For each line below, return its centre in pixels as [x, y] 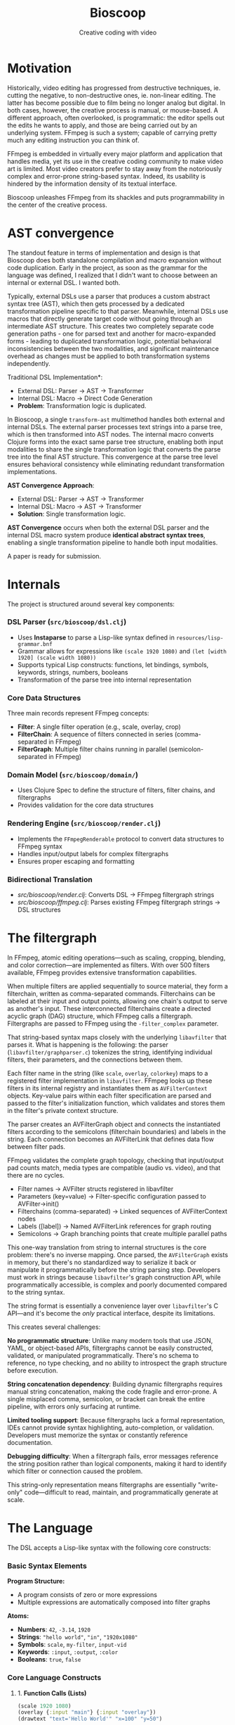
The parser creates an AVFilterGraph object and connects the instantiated [114, 1124]
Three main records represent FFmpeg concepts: [78, 713]
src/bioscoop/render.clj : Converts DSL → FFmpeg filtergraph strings [116, 895]
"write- [208, 1484]
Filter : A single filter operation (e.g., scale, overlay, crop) [99, 727]
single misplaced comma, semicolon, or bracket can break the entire [106, 1399]
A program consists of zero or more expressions [87, 1595]
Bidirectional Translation [50, 879]
